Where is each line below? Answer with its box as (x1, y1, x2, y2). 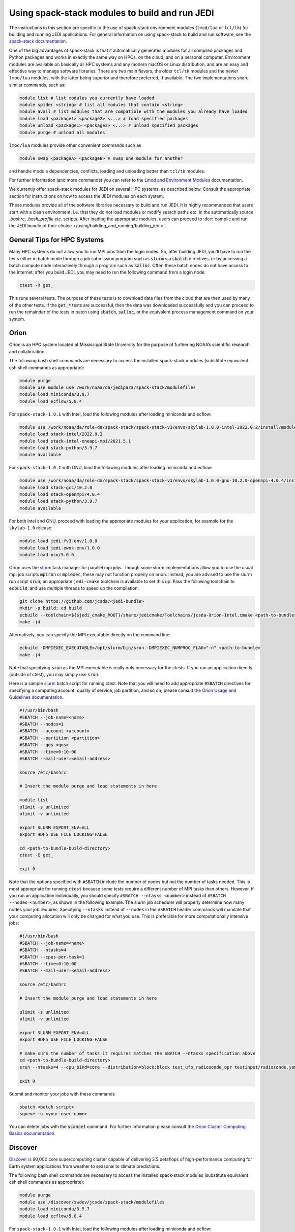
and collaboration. (9, 348, 46, 354)
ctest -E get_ (19, 853, 54, 858)
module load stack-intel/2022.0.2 (19, 431, 103, 437)
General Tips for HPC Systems (9, 236, 104, 244)
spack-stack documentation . (9, 38, 67, 44)
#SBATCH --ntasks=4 (19, 947, 66, 953)
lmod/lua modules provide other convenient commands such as (9, 142, 141, 148)
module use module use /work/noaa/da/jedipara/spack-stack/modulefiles (19, 384, 196, 390)
